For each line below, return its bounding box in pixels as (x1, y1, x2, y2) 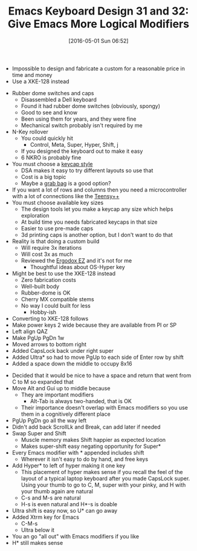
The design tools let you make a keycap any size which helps (21, 205, 173, 213)
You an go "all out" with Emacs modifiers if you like (11, 532, 140, 540)
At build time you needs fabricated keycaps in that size (21, 218, 158, 225)
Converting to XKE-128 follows (11, 315, 89, 322)
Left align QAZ (11, 327, 48, 335)
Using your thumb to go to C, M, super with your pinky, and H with (21, 481, 186, 489)
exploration (21, 212, 50, 219)
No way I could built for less (21, 302, 91, 309)
